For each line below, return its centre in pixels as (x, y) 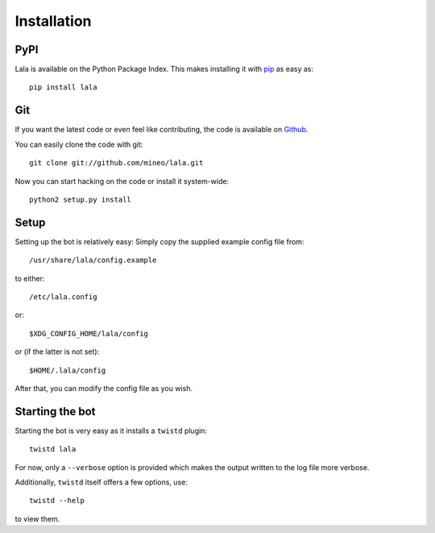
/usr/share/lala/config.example (93, 260)
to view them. (37, 518)
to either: (30, 278)
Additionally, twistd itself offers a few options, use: (101, 482)
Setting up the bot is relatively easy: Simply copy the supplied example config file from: (159, 241)
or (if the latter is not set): (57, 352)
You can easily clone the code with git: (79, 144)
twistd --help (57, 501)
